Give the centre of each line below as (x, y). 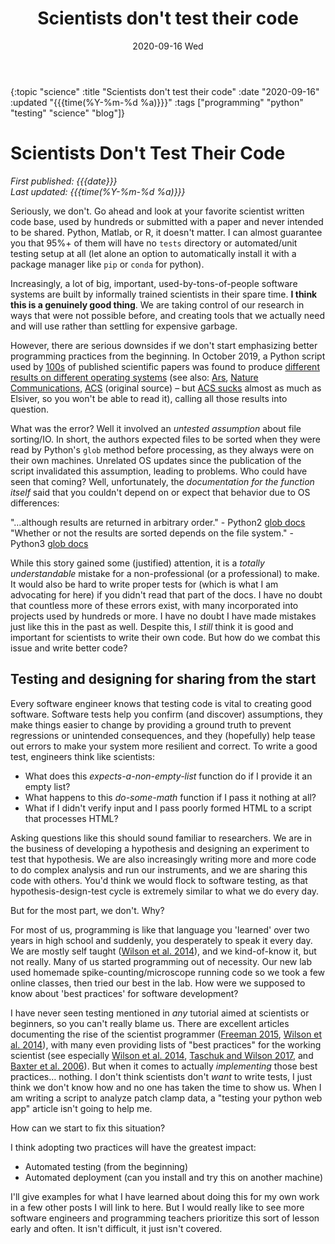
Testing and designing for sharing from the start (163, 679)
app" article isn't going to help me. (81, 1108)
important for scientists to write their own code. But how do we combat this (165, 637)
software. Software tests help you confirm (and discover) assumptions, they (166, 714)
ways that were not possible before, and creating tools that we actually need (168, 315)
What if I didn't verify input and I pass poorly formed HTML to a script (168, 808)
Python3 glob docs (49, 543)
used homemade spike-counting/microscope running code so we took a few (168, 972)
